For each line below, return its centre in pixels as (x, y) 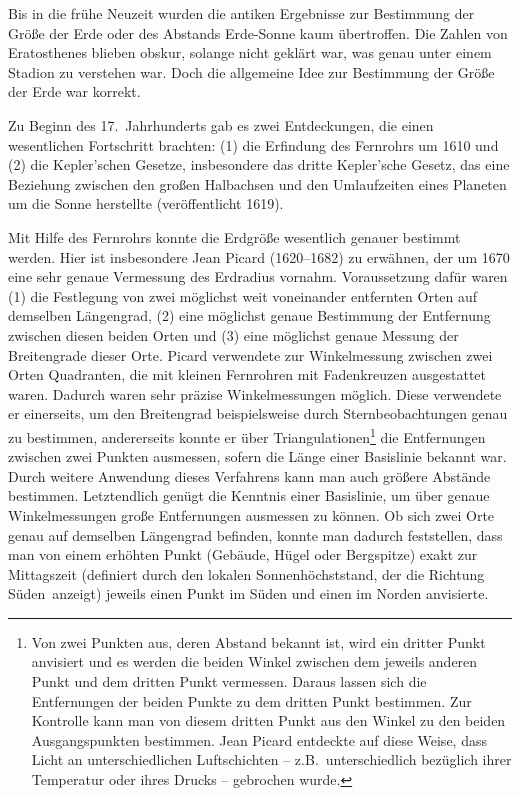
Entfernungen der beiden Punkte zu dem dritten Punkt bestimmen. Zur (251, 700)
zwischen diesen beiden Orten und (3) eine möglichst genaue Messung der (233, 334)
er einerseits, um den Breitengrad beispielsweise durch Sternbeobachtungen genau (258, 413)
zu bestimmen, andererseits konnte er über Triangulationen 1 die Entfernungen (247, 435)
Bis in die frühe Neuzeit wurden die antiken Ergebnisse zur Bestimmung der (241, 13)
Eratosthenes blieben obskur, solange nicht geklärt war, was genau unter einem (250, 52)
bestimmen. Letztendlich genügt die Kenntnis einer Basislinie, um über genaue (249, 495)
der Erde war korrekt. (74, 91)
